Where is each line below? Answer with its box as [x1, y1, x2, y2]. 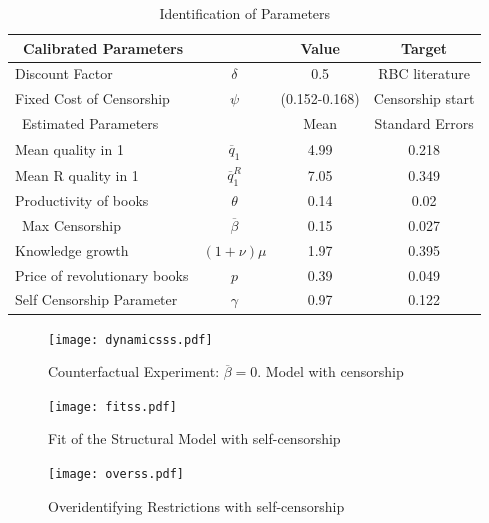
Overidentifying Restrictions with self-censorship [48, 495, 345, 516]
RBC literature [378, 63, 471, 84]
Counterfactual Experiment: [48, 361, 220, 382]
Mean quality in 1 [15, 138, 124, 159]
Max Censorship [21, 214, 121, 235]
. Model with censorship [257, 361, 404, 382]
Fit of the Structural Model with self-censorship [48, 428, 341, 449]
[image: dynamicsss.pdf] [48, 332, 213, 347]
